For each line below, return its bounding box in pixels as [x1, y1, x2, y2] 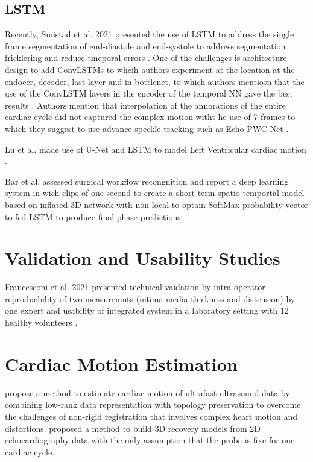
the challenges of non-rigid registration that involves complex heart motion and [5, 410, 297, 422]
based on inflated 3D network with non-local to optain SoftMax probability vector [5, 198, 308, 210]
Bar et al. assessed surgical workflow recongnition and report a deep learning [5, 174, 289, 187]
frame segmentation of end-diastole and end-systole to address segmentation [5, 39, 286, 52]
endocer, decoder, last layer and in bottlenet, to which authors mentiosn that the [5, 75, 305, 87]
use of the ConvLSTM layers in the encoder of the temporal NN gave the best [5, 87, 294, 100]
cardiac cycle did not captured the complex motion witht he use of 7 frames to [5, 110, 296, 123]
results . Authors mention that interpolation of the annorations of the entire [5, 98, 286, 111]
